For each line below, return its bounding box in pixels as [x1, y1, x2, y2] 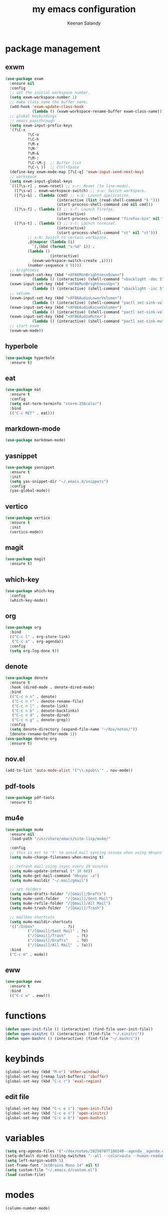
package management [5, 43, 100, 54]
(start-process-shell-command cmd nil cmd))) [56, 202, 153, 207]
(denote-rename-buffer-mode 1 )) [9, 731, 77, 736]
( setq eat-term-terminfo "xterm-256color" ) [9, 401, 101, 406]
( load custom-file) [5, 1172, 46, 1177]
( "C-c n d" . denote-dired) [11, 713, 70, 718]
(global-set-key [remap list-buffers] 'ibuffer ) [5, 1074, 108, 1079]
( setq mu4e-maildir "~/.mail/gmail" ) [9, 878, 88, 883]
